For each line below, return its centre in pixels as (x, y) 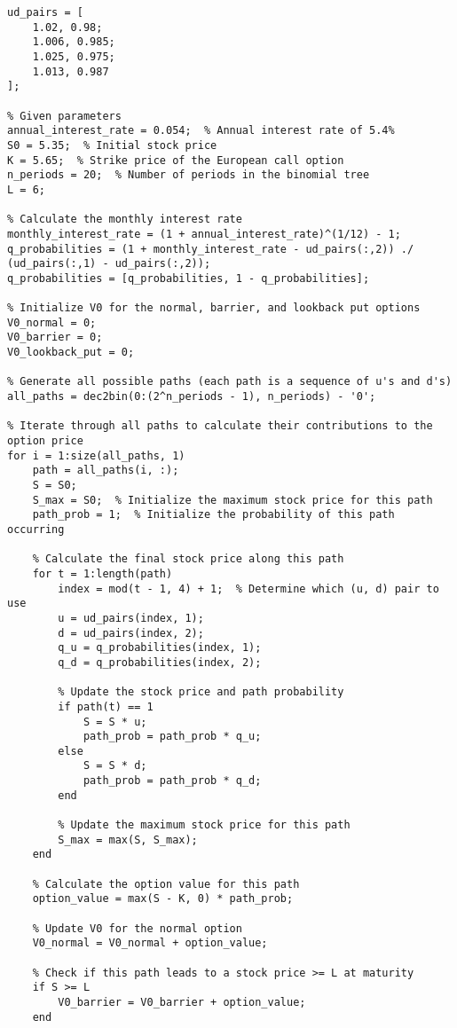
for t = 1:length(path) (102, 573)
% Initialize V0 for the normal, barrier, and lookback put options (214, 308)
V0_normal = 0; (52, 322)
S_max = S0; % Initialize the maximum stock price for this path (232, 500)
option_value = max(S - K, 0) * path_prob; (163, 899)
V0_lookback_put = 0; (71, 353)
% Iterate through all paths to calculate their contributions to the (220, 426)
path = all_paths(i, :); (106, 471)
